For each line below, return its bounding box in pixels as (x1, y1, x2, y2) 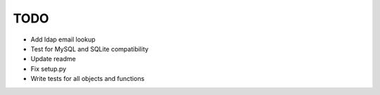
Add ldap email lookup (30, 35, 96, 44)
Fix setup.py (30, 64, 67, 73)
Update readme (30, 55, 77, 63)
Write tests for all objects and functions (30, 75, 145, 83)
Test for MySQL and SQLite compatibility (30, 44, 149, 53)
